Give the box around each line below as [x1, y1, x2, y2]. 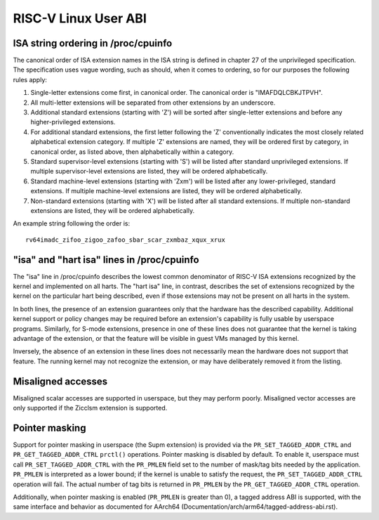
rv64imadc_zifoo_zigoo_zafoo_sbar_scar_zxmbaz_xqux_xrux [25, 235, 226, 244]
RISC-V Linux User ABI [13, 11, 147, 26]
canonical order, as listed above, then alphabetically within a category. [30, 148, 234, 156]
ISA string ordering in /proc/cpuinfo [13, 37, 173, 49]
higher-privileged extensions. [30, 118, 116, 126]
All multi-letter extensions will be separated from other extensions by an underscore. [30, 98, 276, 107]
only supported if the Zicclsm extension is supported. [13, 404, 168, 412]
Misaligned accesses [13, 375, 108, 387]
